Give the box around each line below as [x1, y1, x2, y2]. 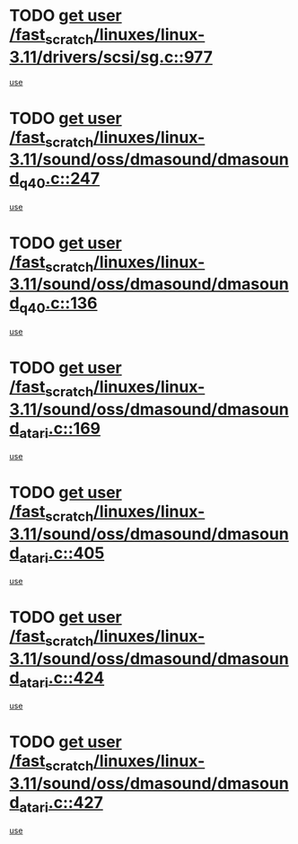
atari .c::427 [19, 792, 103, 816]
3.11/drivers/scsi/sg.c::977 [9, 47, 213, 67]
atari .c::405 [19, 543, 105, 566]
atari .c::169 [19, 418, 101, 441]
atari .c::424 [19, 667, 105, 691]
